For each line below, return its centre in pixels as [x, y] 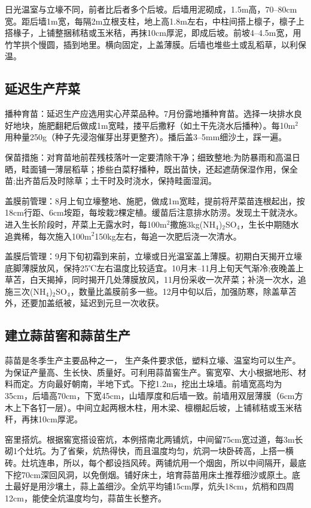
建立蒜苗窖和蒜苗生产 [68, 335]
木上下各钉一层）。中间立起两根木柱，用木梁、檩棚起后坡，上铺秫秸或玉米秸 [153, 407]
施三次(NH [25, 291]
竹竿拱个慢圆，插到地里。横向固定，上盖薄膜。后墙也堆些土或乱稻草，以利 [151, 44]
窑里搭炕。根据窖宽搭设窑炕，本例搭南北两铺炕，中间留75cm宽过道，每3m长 [154, 439]
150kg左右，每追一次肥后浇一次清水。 [168, 236]
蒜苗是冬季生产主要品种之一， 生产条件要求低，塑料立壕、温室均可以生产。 [153, 360]
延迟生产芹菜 [42, 88]
